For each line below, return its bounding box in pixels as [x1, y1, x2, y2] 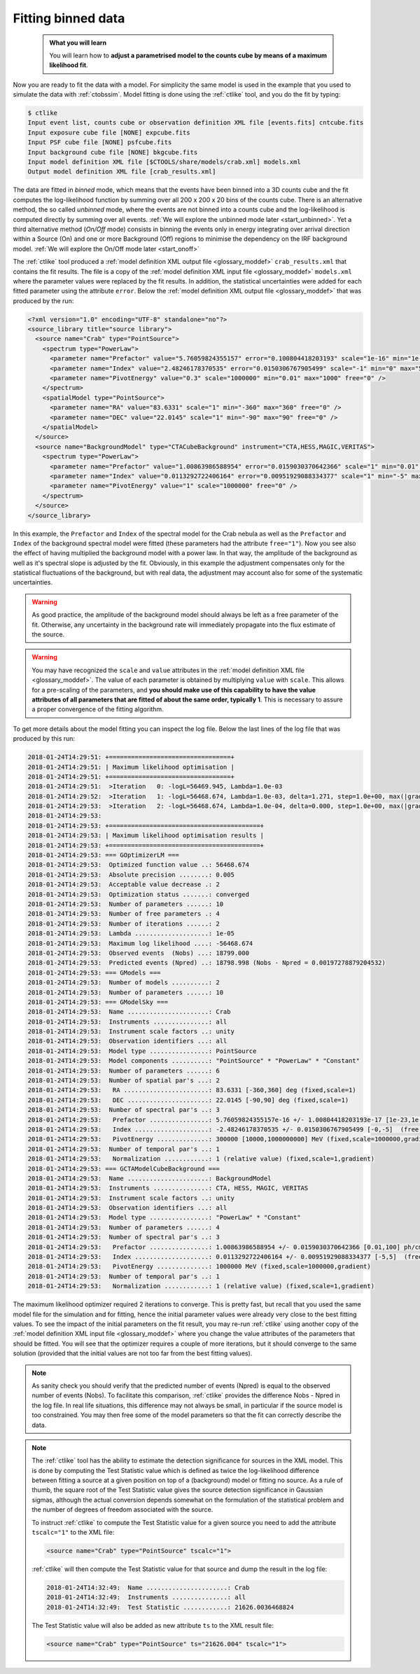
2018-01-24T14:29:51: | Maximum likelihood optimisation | [27, 763, 234, 771]
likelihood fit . [49, 61, 89, 69]
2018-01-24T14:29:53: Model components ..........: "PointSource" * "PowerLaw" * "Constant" [27, 1057, 360, 1065]
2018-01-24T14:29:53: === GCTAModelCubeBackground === [27, 1164, 220, 1173]
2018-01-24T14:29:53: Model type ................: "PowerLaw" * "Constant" [27, 1213, 301, 1222]
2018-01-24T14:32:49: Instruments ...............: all [46, 1593, 246, 1601]
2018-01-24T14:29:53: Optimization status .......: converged [27, 890, 250, 898]
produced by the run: [13, 296, 74, 305]
